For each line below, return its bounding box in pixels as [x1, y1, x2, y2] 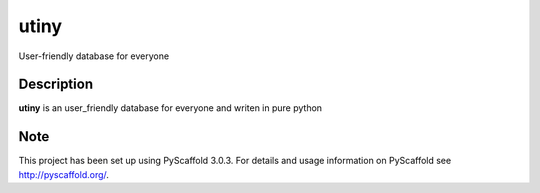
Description [18, 76, 94, 93]
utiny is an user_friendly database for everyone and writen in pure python [18, 102, 323, 114]
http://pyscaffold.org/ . [18, 168, 110, 180]
